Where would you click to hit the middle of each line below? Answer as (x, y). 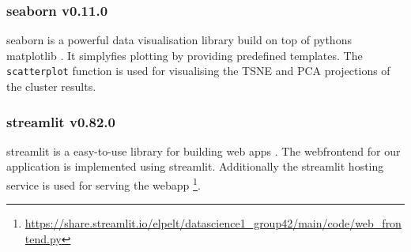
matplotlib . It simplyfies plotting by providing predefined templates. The (185, 55)
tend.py (43, 238)
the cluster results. (51, 87)
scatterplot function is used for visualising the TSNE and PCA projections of (198, 71)
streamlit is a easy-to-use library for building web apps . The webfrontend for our (204, 150)
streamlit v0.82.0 (61, 121)
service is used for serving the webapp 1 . (104, 184)
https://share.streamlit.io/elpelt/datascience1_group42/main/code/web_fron (213, 223)
